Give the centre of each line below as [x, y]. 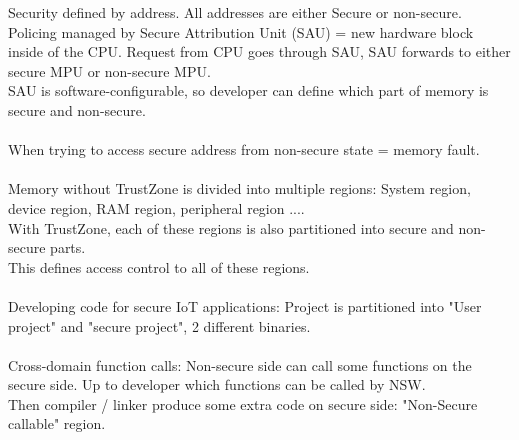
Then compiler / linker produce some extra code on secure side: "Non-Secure [243, 403]
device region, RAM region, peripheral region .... [156, 207]
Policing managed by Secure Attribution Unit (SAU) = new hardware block [241, 31]
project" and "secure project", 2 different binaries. [159, 325]
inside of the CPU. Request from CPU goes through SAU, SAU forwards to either [259, 51]
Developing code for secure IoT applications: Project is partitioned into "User [245, 305]
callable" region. [57, 423]
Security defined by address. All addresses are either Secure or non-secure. [235, 12]
